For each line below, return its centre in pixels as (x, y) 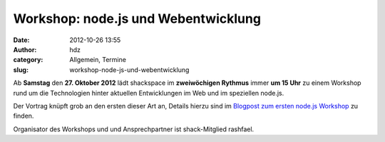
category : (28, 60)
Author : (25, 49)
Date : (21, 40)
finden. (24, 116)
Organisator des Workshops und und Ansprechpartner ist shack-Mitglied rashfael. (134, 129)
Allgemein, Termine (98, 60)
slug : (21, 70)
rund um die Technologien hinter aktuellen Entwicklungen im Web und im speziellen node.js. (149, 93)
